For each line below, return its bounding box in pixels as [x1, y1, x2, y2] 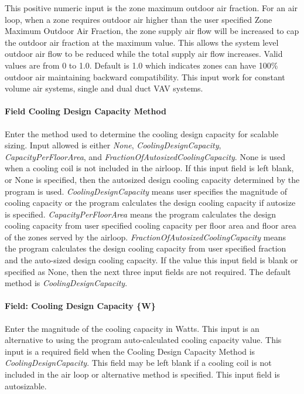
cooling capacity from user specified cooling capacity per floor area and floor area [5, 219, 296, 232]
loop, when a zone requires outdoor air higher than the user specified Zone [5, 13, 272, 25]
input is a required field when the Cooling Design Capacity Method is [5, 345, 255, 357]
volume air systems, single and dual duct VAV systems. [5, 82, 203, 94]
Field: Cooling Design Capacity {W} [5, 300, 156, 312]
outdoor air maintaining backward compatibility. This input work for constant [5, 70, 285, 83]
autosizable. [5, 379, 47, 392]
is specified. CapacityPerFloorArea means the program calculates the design [5, 208, 276, 220]
